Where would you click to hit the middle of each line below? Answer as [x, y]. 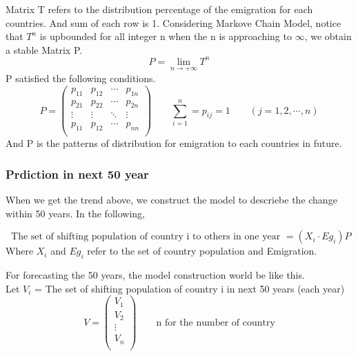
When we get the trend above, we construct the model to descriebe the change [171, 200]
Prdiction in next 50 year [77, 174]
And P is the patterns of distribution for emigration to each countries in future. [174, 143]
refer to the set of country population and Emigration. [202, 251]
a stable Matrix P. [44, 49]
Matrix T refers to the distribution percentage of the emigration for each [159, 9]
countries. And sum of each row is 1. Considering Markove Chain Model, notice [173, 22]
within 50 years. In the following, [75, 213]
